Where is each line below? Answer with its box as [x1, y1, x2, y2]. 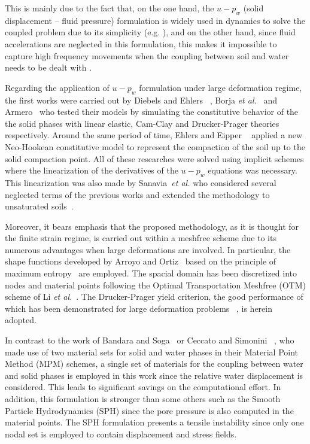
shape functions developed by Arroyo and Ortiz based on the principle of [5, 255, 276, 267]
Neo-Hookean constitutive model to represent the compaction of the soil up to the [5, 140, 305, 153]
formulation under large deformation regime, [139, 81, 302, 93]
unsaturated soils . [5, 200, 74, 212]
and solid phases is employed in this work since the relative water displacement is [5, 369, 303, 381]
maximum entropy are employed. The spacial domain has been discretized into [5, 267, 297, 279]
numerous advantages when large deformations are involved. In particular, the [5, 243, 291, 256]
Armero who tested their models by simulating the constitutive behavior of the [5, 105, 299, 118]
